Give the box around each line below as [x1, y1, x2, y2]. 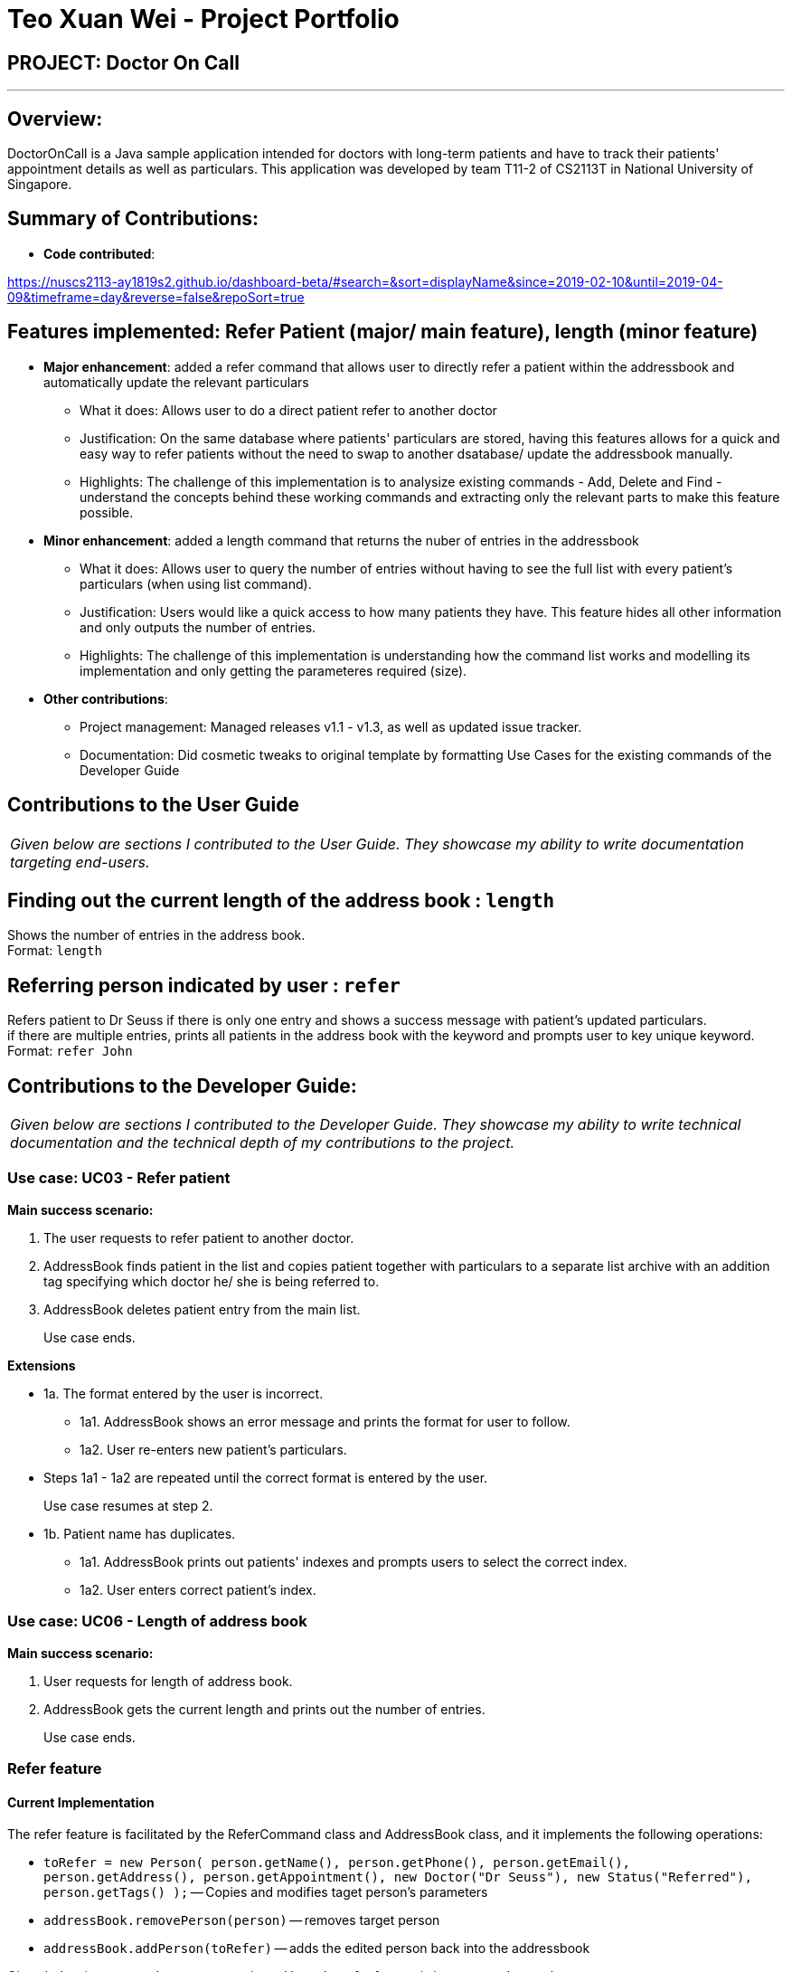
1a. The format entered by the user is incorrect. [43, 1385, 324, 1401]
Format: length [7, 943, 102, 959]
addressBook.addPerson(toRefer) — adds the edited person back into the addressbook [43, 1940, 590, 1957]
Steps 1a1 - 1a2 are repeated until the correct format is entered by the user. [43, 1469, 488, 1485]
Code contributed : [43, 245, 156, 261]
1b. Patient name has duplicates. [43, 1525, 236, 1541]
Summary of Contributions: [7, 207, 259, 231]
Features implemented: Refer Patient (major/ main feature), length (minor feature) [7, 320, 759, 344]
